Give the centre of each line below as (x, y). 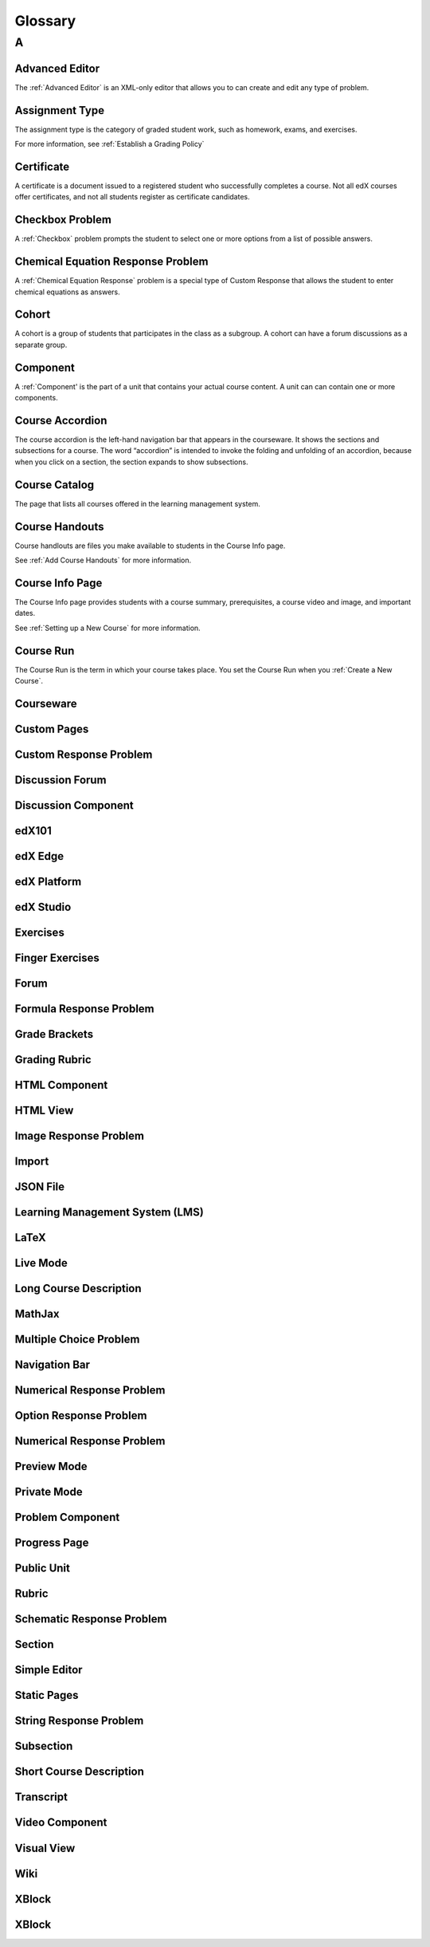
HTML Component (61, 1085)
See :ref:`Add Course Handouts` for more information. (103, 560)
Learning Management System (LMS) (109, 1212)
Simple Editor (49, 1670)
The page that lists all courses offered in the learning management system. (137, 503)
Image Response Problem (80, 1136)
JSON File (40, 1187)
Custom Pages (52, 729)
